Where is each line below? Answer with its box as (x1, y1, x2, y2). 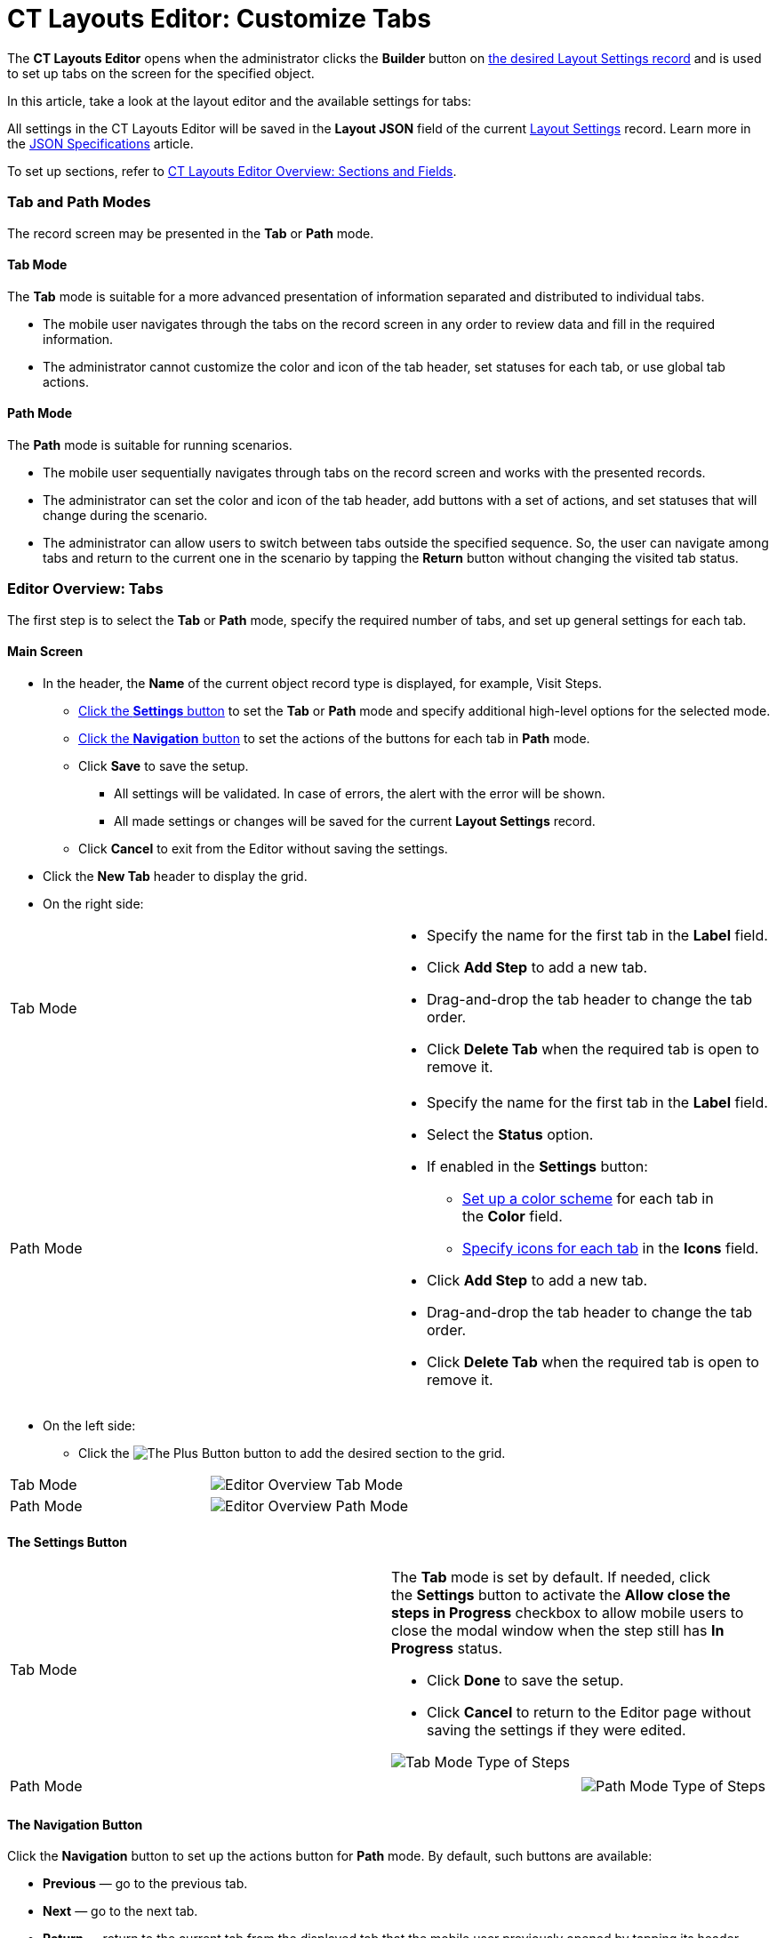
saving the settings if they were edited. (427, 1721, 686, 1740)
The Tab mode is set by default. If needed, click (391, 1568, 710, 1587)
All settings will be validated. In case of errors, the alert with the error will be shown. (114, 785, 605, 801)
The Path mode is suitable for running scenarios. (7, 436, 292, 452)
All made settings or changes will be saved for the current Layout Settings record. (114, 813, 596, 829)
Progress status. (391, 1639, 502, 1658)
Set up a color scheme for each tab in (462, 1189, 714, 1207)
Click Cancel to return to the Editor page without (427, 1703, 751, 1722)
